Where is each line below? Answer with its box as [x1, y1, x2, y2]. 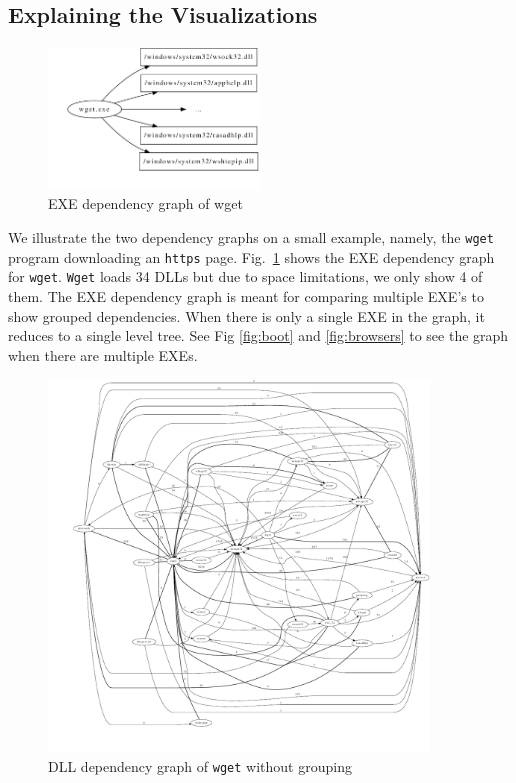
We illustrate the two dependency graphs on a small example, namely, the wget [8, 227, 494, 248]
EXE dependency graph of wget [48, 193, 243, 214]
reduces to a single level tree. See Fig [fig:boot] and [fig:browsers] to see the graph [8, 325, 509, 346]
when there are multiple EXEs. [8, 344, 198, 365]
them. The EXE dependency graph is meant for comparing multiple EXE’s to [8, 286, 484, 306]
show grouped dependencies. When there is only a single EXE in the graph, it [8, 305, 485, 326]
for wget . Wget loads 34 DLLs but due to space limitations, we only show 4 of [8, 266, 483, 287]
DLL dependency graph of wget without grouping [48, 755, 352, 776]
